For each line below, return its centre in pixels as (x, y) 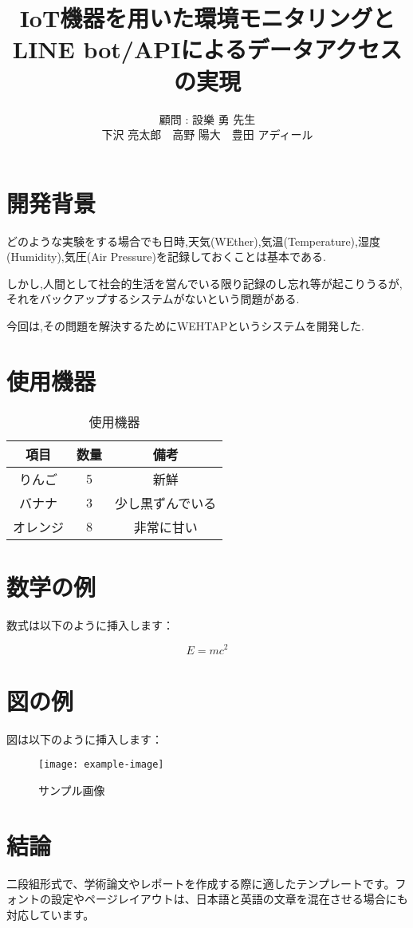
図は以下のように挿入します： (85, 738)
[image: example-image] (101, 765)
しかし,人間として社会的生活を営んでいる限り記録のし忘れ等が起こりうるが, (205, 283)
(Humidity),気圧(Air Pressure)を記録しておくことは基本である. (166, 257)
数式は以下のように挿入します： (90, 624)
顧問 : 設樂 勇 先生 (207, 118)
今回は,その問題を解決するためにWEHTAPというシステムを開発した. (185, 326)
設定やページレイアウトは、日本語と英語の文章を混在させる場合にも (229, 899)
